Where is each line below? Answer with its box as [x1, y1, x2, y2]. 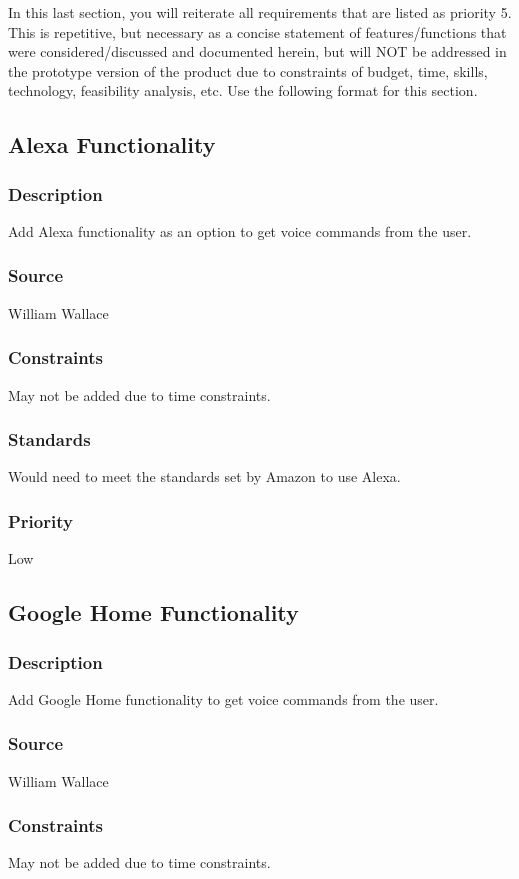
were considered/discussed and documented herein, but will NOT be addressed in [8, 41, 507, 62]
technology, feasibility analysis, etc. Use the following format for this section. [8, 80, 478, 101]
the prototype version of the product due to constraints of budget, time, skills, [8, 60, 488, 81]
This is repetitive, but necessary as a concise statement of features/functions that [8, 21, 507, 42]
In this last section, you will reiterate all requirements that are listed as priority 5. [8, 2, 512, 22]
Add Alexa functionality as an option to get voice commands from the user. [8, 220, 472, 241]
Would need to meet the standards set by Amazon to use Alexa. [8, 466, 401, 487]
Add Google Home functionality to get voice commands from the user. [8, 688, 439, 709]
